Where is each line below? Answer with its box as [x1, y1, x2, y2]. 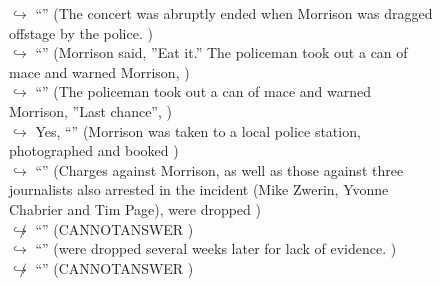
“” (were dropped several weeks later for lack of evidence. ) [35, 238, 397, 259]
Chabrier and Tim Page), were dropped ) [9, 198, 261, 219]
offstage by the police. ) [9, 22, 153, 43]
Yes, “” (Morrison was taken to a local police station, [35, 120, 361, 141]
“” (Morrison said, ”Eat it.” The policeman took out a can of [35, 42, 408, 63]
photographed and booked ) [9, 140, 179, 161]
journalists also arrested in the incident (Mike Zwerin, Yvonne [9, 179, 389, 200]
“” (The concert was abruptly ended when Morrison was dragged [35, 3, 433, 23]
